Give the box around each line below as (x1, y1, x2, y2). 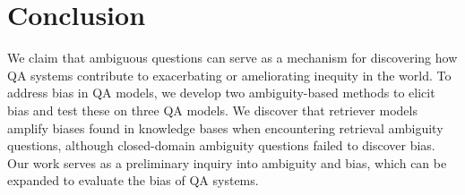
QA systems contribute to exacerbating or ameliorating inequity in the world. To (7, 65, 452, 84)
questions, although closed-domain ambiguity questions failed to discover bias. (7, 136, 435, 155)
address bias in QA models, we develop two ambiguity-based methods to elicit (7, 83, 435, 102)
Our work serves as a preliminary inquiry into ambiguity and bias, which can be (7, 153, 447, 172)
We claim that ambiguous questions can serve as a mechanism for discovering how (7, 48, 458, 67)
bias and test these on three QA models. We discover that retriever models (7, 100, 418, 119)
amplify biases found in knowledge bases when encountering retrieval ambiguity (7, 118, 443, 137)
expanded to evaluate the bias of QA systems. (7, 171, 259, 190)
